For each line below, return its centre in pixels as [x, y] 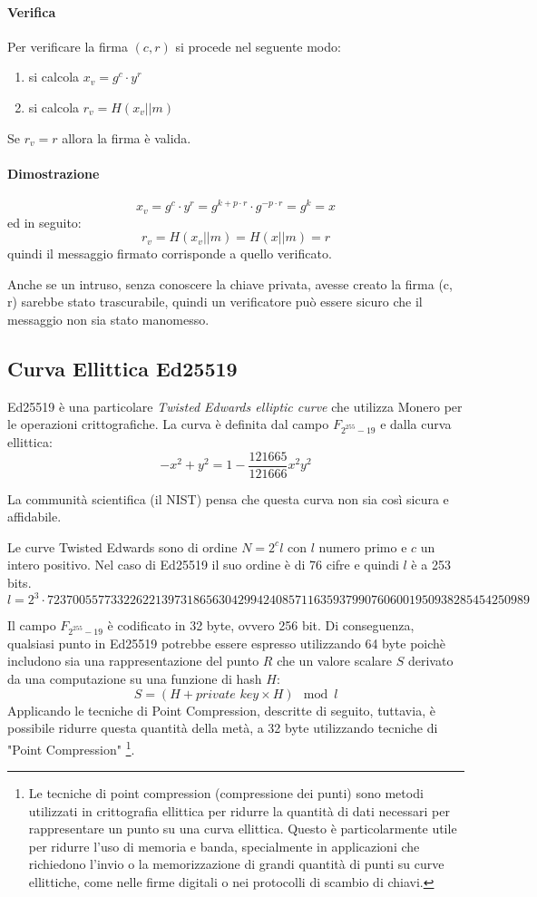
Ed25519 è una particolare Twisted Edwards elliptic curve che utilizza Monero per [235, 406]
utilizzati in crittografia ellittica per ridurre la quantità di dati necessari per [239, 810]
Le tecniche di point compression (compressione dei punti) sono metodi [226, 793]
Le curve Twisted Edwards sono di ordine [122, 546]
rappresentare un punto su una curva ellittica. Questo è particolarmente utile [243, 829]
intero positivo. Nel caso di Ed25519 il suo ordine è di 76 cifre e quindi [203, 565]
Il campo [32, 625]
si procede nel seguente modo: [258, 46]
